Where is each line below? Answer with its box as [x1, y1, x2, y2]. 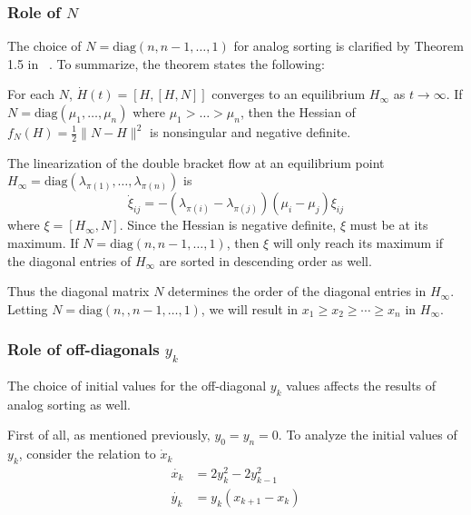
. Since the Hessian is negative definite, [119, 215, 337, 234]
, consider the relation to [18, 444, 156, 463]
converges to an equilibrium [211, 84, 366, 104]
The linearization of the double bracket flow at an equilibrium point [7, 153, 385, 172]
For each [7, 84, 54, 104]
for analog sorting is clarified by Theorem [233, 36, 464, 55]
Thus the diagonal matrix [7, 282, 150, 301]
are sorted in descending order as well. [159, 251, 372, 270]
